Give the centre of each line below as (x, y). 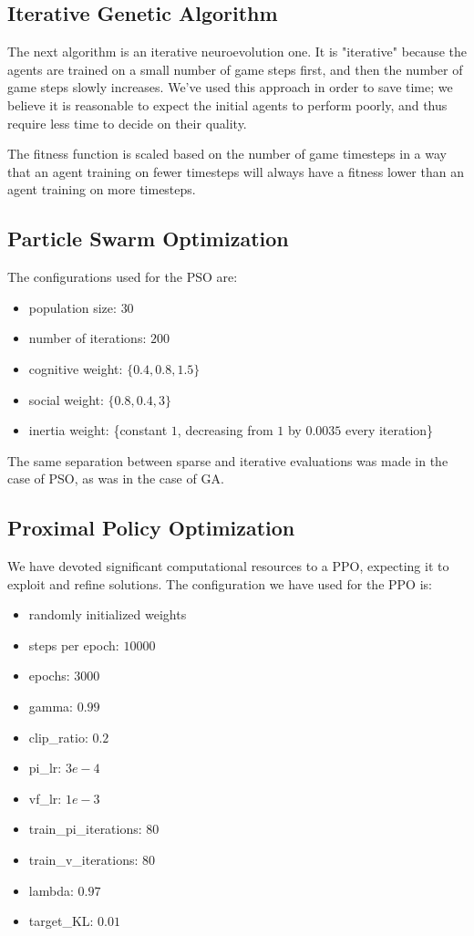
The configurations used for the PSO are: (123, 277)
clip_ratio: (58, 737)
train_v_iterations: (83, 860)
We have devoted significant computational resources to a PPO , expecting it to (228, 566)
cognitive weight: (76, 368)
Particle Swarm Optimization (148, 239)
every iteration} (389, 430)
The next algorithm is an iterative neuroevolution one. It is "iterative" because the (237, 52)
